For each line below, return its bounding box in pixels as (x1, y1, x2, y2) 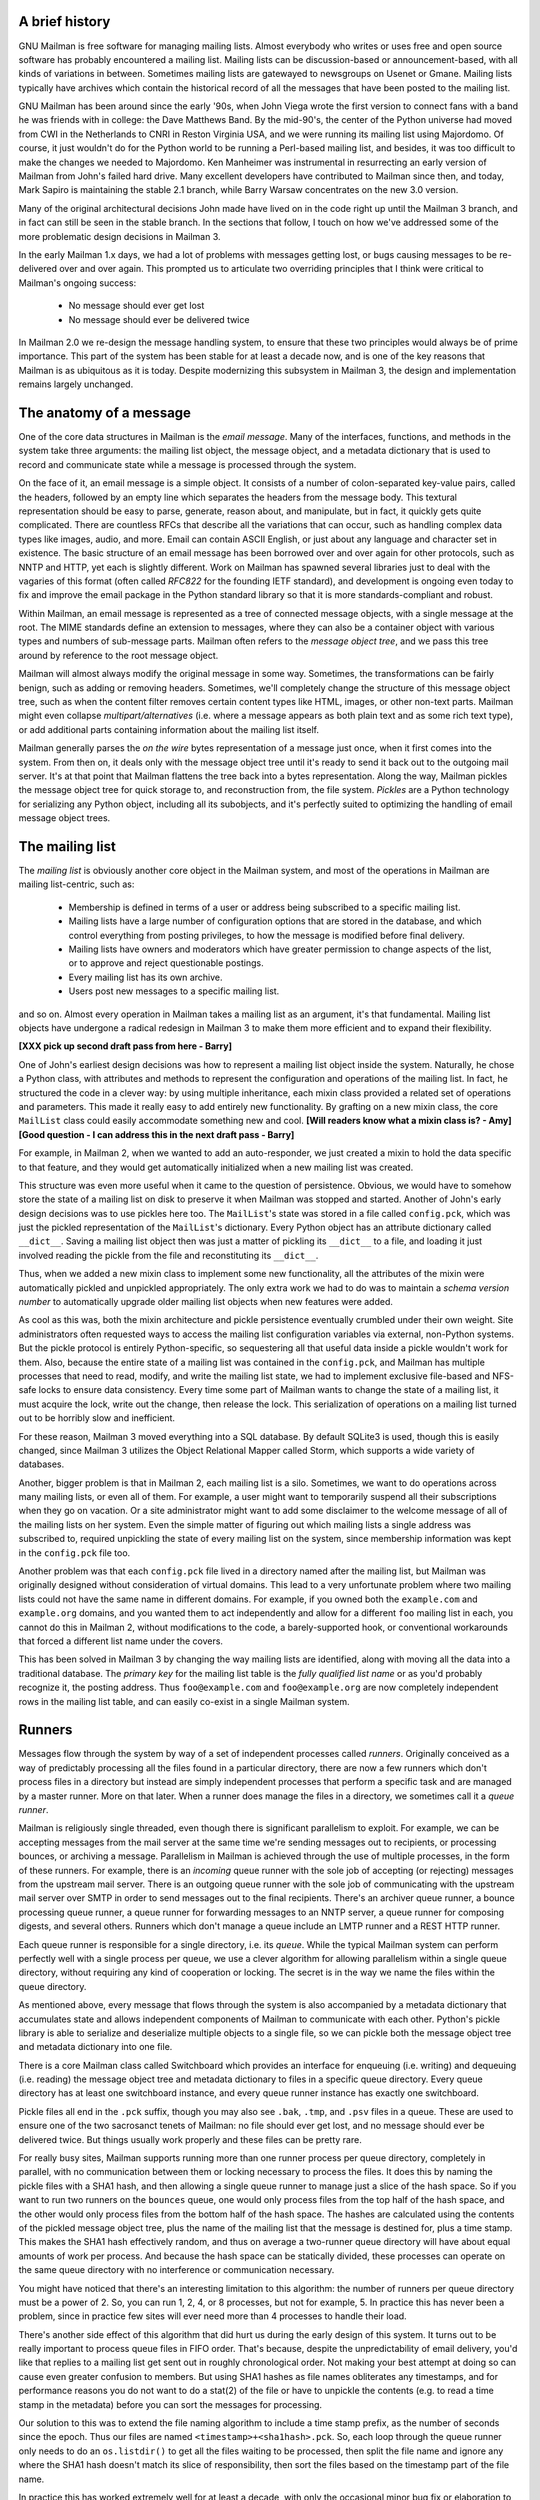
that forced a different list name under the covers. (18, 1635, 224, 1647)
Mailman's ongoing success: (18, 276, 137, 289)
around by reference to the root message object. (18, 649, 219, 661)
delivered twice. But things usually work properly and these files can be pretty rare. (18, 2133, 362, 2145)
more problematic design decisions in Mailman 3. (18, 230, 221, 242)
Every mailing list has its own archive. (68, 971, 224, 983)
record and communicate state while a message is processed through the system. (18, 458, 357, 470)
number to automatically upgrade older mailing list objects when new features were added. (18, 1296, 394, 1308)
